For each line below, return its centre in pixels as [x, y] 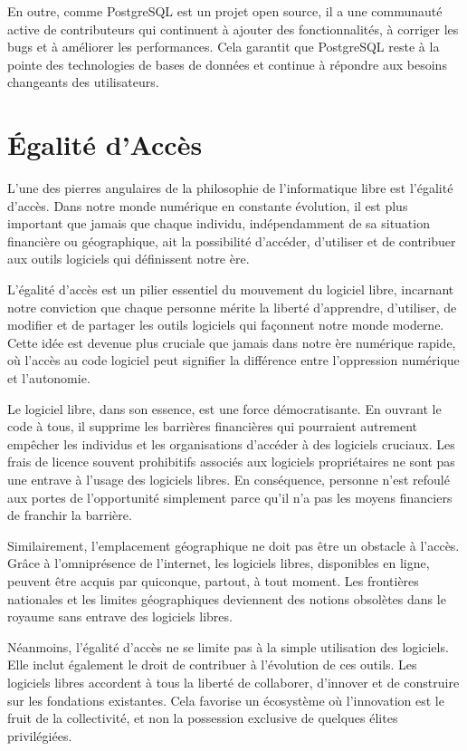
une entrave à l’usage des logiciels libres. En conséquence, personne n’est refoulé [229, 479]
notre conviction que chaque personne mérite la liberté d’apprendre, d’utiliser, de [232, 307]
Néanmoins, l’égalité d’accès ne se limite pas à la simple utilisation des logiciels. [228, 646]
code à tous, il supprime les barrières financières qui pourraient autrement [212, 426]
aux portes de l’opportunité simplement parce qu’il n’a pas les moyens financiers [230, 497]
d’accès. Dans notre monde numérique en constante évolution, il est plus [208, 205]
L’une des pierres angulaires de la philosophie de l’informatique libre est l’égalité [230, 188]
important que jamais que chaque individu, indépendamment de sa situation [219, 223]
